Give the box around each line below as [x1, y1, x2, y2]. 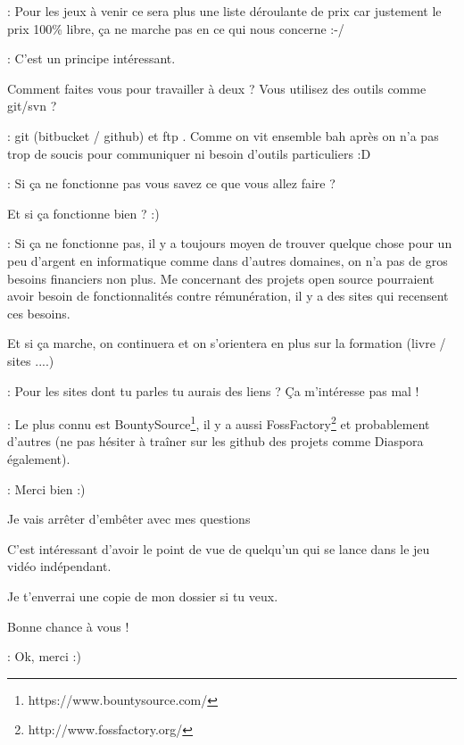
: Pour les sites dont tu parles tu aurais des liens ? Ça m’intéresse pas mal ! [7, 381, 419, 400]
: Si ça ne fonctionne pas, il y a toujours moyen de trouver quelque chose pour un [7, 234, 452, 252]
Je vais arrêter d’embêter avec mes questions [7, 509, 251, 528]
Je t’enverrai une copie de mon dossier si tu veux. [7, 586, 278, 605]
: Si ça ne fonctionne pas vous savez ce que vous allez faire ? [7, 174, 336, 193]
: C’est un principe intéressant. [7, 49, 176, 68]
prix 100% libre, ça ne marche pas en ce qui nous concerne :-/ [7, 19, 344, 37]
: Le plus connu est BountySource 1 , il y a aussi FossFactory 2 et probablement [7, 412, 430, 433]
